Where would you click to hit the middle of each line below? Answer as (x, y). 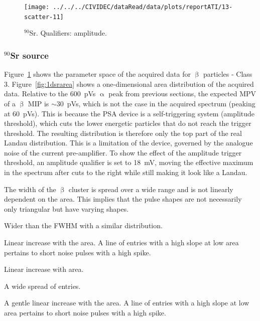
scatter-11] (44, 17)
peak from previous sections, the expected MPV (182, 94)
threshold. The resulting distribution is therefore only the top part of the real (123, 133)
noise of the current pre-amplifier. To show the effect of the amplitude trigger (123, 152)
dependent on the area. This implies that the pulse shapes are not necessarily (123, 199)
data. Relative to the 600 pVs (50, 94)
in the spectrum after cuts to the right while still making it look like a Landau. (126, 172)
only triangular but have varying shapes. (67, 208)
